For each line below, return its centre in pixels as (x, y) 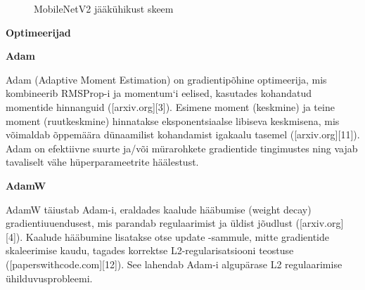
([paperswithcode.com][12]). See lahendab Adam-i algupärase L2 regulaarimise (174, 264)
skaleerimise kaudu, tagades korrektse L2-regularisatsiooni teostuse (150, 250)
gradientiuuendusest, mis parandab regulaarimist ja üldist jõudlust (149, 223)
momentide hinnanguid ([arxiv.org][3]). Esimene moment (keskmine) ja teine (170, 106)
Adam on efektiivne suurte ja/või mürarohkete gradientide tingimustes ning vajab (182, 148)
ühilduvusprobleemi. (49, 278)
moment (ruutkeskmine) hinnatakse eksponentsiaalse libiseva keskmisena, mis (173, 120)
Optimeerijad (38, 32)
